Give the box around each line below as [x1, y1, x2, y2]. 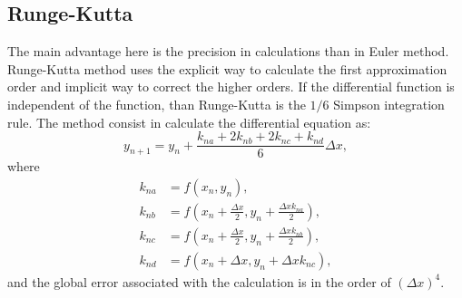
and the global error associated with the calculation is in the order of [7, 272, 391, 291]
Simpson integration [333, 94, 445, 113]
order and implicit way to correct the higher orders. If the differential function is [7, 77, 455, 96]
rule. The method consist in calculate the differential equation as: [7, 112, 371, 131]
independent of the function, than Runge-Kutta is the [7, 94, 306, 113]
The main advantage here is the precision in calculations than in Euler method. [7, 42, 449, 61]
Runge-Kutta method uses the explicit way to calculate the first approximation [7, 59, 447, 78]
